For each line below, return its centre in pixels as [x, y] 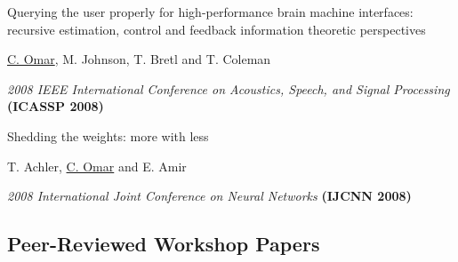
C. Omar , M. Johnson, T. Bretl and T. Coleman [139, 59]
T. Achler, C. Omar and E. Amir [97, 166]
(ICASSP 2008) [56, 106]
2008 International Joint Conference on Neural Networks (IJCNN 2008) [209, 196]
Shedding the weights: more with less [108, 135]
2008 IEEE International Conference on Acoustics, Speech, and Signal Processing [229, 88]
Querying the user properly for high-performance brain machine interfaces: [210, 12]
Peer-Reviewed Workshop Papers [164, 244]
